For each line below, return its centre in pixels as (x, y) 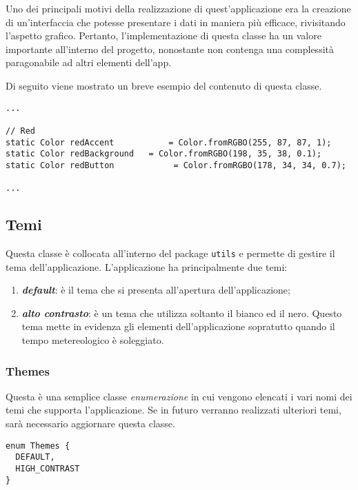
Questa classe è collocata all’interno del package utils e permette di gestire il (170, 253)
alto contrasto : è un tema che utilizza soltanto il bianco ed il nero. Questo (182, 313)
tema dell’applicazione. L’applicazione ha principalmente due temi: (147, 266)
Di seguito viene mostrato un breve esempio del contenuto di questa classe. (164, 85)
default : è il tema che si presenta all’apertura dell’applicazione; (156, 290)
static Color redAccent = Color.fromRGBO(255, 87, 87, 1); (169, 142)
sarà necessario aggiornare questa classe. (90, 423)
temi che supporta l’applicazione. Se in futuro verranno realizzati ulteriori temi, (173, 410)
